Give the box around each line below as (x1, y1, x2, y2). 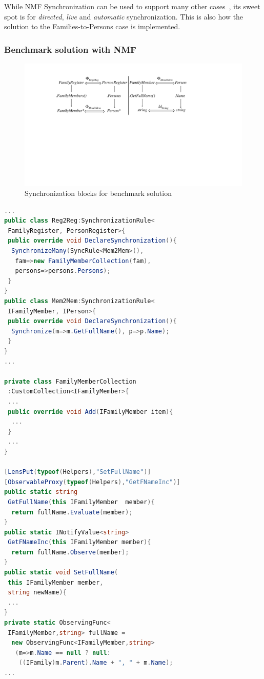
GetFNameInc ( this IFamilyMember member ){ (8, 538, 151, 546)
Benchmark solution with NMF (4, 43, 136, 55)
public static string (4, 488, 78, 496)
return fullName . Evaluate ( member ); (11, 508, 133, 516)
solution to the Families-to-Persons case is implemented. (4, 21, 180, 32)
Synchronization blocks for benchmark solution (25, 188, 172, 198)
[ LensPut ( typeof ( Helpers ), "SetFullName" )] (4, 468, 151, 476)
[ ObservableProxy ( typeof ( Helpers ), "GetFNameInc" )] (4, 478, 180, 486)
